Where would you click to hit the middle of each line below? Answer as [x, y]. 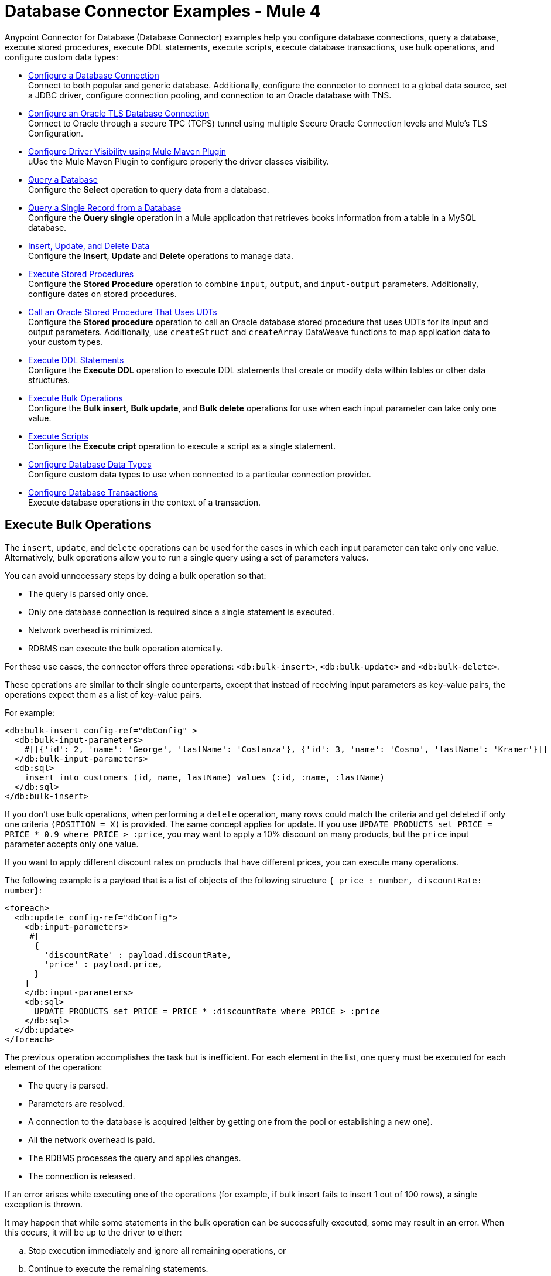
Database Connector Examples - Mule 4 [163, 11]
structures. [49, 380]
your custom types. [66, 342]
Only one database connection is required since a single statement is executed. [181, 612]
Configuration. [56, 133]
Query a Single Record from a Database [105, 207]
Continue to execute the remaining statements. [118, 1268]
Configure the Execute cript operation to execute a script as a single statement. [182, 446]
